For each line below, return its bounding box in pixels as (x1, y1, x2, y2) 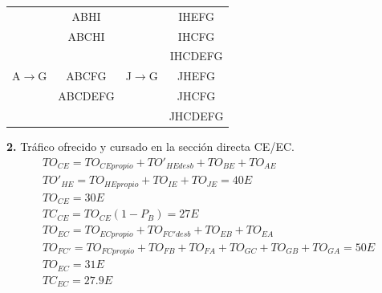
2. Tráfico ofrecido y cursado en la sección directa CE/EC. (6, 138, 295, 155)
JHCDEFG (169, 107, 224, 124)
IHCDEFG (169, 47, 223, 64)
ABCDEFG (58, 87, 115, 104)
